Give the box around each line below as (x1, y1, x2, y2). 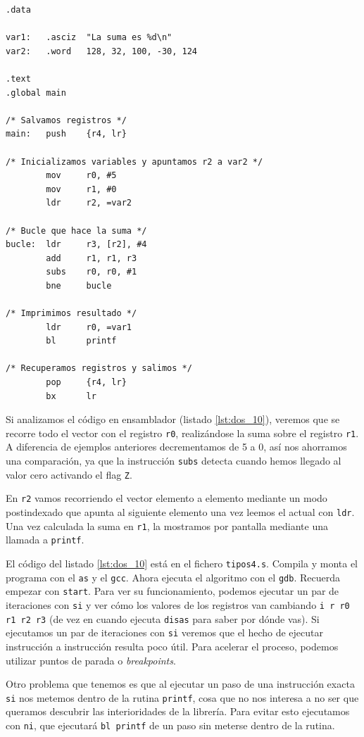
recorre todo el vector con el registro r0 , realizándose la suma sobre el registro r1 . (6, 425, 359, 440)
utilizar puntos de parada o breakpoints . (6, 653, 176, 667)
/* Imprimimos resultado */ (6, 308, 137, 319)
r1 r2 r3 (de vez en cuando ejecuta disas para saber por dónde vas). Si (6, 611, 320, 626)
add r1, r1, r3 (46, 253, 137, 263)
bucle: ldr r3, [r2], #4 (6, 239, 147, 250)
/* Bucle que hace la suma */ (6, 225, 147, 236)
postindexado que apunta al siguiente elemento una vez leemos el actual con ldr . (6, 505, 355, 519)
